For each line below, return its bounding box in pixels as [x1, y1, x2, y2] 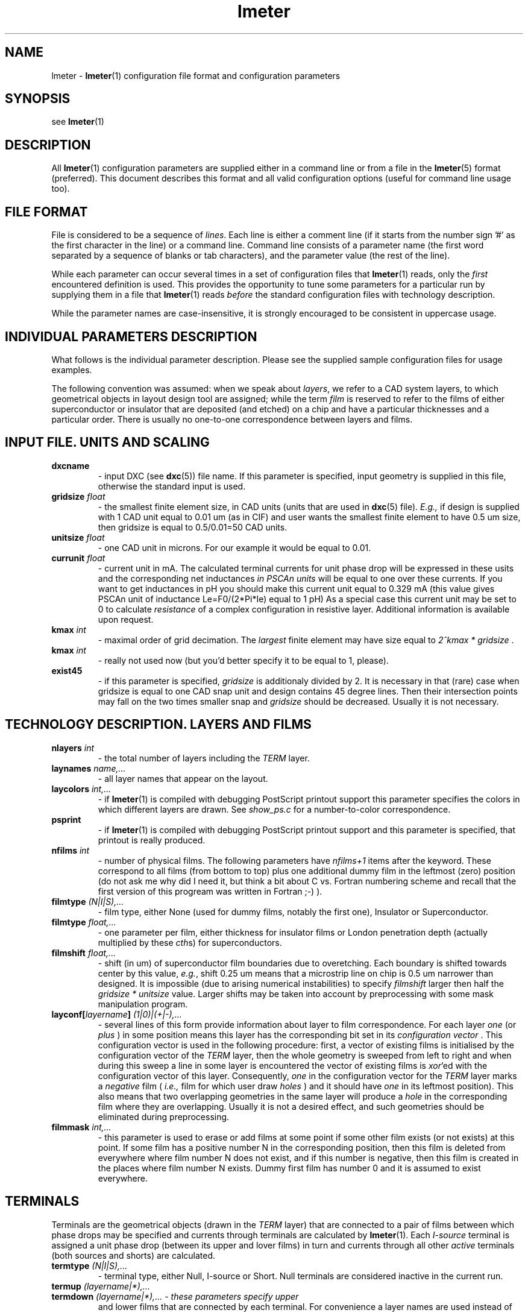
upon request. [98, 614, 154, 625]
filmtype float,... [51, 916, 116, 927]
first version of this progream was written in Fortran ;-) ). [98, 886, 322, 896]
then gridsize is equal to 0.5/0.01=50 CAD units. [98, 521, 288, 532]
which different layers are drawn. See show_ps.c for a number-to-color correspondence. [98, 804, 451, 814]
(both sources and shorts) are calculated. [51, 1250, 216, 1261]
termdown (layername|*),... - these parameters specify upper [51, 1291, 299, 1302]
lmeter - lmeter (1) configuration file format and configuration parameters [51, 70, 341, 81]
